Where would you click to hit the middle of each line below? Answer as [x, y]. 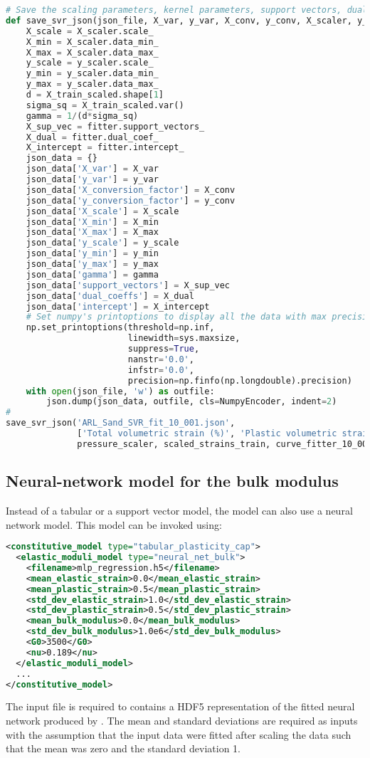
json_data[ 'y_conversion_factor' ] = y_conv [131, 200]
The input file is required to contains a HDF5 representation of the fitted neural [180, 706]
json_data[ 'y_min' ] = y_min [92, 254]
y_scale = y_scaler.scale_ [90, 63]
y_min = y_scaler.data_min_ [92, 74]
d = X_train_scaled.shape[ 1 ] [95, 95]
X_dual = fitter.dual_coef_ [92, 137]
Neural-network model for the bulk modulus [172, 481]
